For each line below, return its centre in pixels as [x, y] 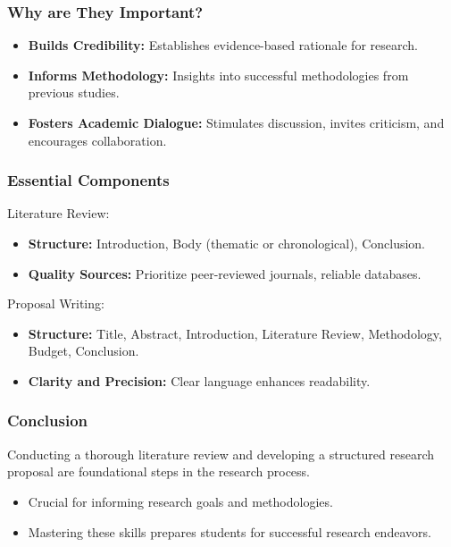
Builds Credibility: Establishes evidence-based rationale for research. [223, 45]
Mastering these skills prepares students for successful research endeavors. [230, 531]
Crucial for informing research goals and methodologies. [180, 501]
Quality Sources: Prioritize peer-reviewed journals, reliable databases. [225, 273]
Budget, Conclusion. [84, 351]
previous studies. [74, 93]
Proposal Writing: [56, 303]
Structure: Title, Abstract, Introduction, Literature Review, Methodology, [235, 333]
